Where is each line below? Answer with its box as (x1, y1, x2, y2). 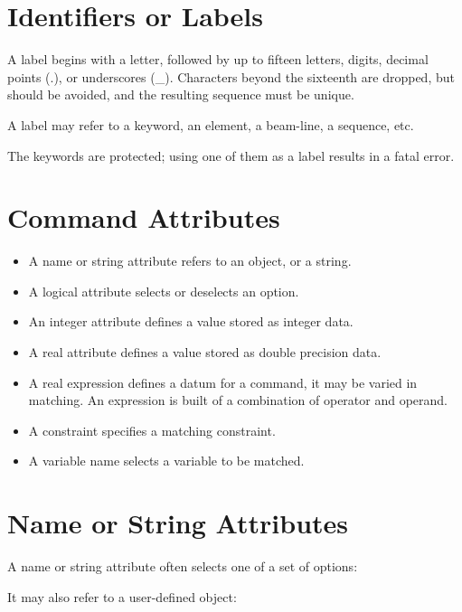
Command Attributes (7, 199, 280, 236)
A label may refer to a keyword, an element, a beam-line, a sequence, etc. (7, 115, 414, 134)
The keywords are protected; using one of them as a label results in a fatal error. (7, 146, 455, 165)
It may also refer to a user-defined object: (7, 587, 237, 606)
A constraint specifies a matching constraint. (28, 420, 276, 439)
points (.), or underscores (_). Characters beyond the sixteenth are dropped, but (7, 67, 455, 86)
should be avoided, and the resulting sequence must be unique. (7, 85, 354, 104)
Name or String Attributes (7, 504, 349, 541)
